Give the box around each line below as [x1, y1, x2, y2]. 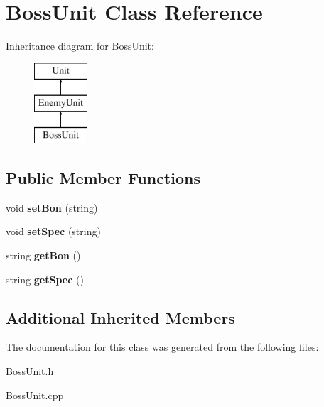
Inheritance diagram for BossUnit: [6, 38, 154, 53]
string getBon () [6, 248, 81, 263]
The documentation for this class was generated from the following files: [6, 340, 319, 354]
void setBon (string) [6, 200, 98, 215]
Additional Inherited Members [6, 306, 235, 328]
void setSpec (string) [6, 224, 101, 239]
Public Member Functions [6, 167, 200, 189]
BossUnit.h [6, 364, 54, 379]
